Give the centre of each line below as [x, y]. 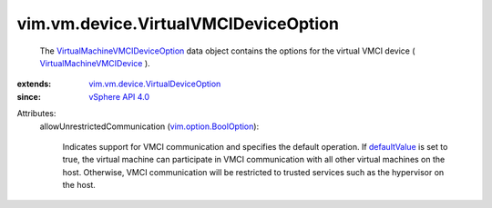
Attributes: [36, 114]
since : [29, 96]
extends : [34, 84]
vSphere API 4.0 [119, 96]
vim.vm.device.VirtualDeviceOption [155, 84]
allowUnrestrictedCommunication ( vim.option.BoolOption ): [149, 126]
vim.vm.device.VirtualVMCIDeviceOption [178, 24]
